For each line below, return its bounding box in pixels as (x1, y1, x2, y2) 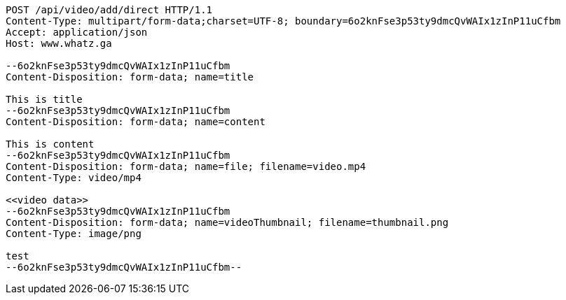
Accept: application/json (6, 27, 148, 38)
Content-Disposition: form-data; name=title (6, 71, 254, 83)
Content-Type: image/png (6, 228, 141, 239)
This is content (6, 138, 95, 150)
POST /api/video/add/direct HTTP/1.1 (6, 4, 213, 15)
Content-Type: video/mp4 (6, 172, 141, 183)
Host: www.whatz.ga (6, 38, 112, 49)
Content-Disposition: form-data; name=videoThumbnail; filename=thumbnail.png (6, 217, 449, 228)
